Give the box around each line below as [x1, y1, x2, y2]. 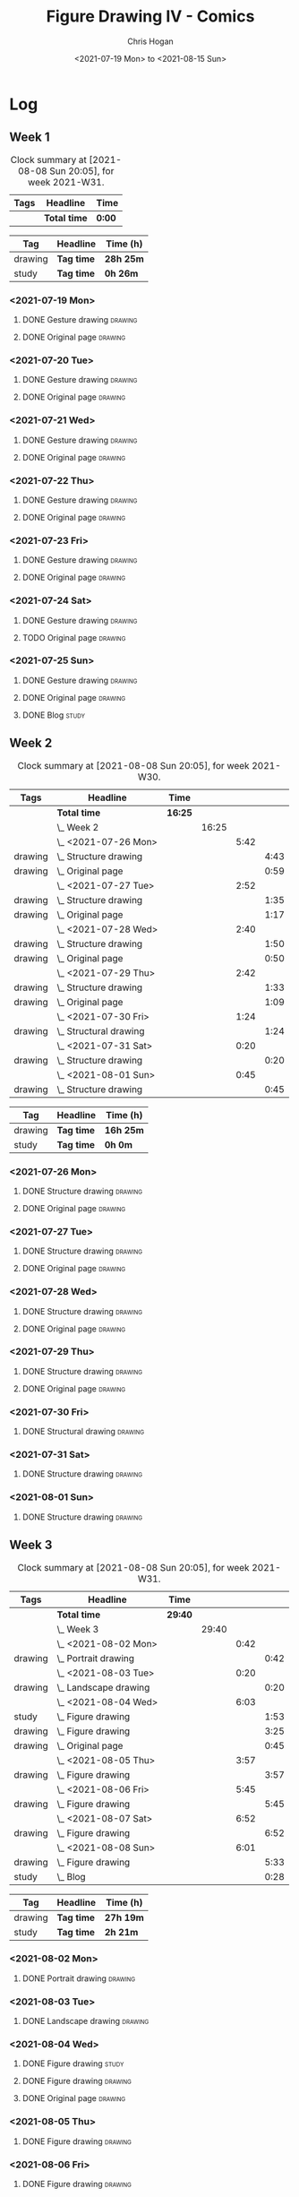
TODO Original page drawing [21, 632, 126, 642]
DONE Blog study [21, 710, 85, 720]
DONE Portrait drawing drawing [21, 1973, 136, 1984]
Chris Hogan [126, 36, 175, 47]
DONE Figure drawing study [21, 2058, 124, 2069]
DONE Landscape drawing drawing [21, 2016, 149, 2027]
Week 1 [9, 130, 50, 145]
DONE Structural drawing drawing [21, 1426, 145, 1437]
